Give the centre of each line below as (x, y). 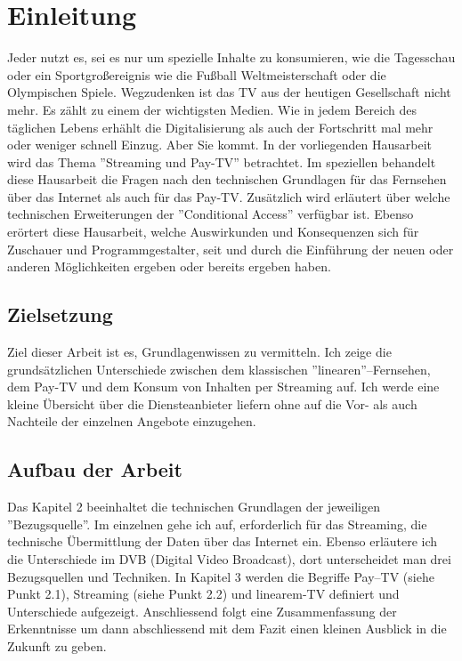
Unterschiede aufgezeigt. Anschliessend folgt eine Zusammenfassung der (202, 611)
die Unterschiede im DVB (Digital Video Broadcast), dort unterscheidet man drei (229, 559)
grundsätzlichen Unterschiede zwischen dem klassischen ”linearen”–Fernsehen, (219, 369)
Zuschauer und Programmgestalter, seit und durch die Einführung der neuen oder (231, 249)
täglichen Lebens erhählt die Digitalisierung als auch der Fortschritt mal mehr (220, 127)
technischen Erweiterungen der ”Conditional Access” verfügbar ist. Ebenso (211, 214)
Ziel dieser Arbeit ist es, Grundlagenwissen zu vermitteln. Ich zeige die (199, 352)
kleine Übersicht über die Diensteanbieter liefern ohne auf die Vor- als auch (212, 403)
